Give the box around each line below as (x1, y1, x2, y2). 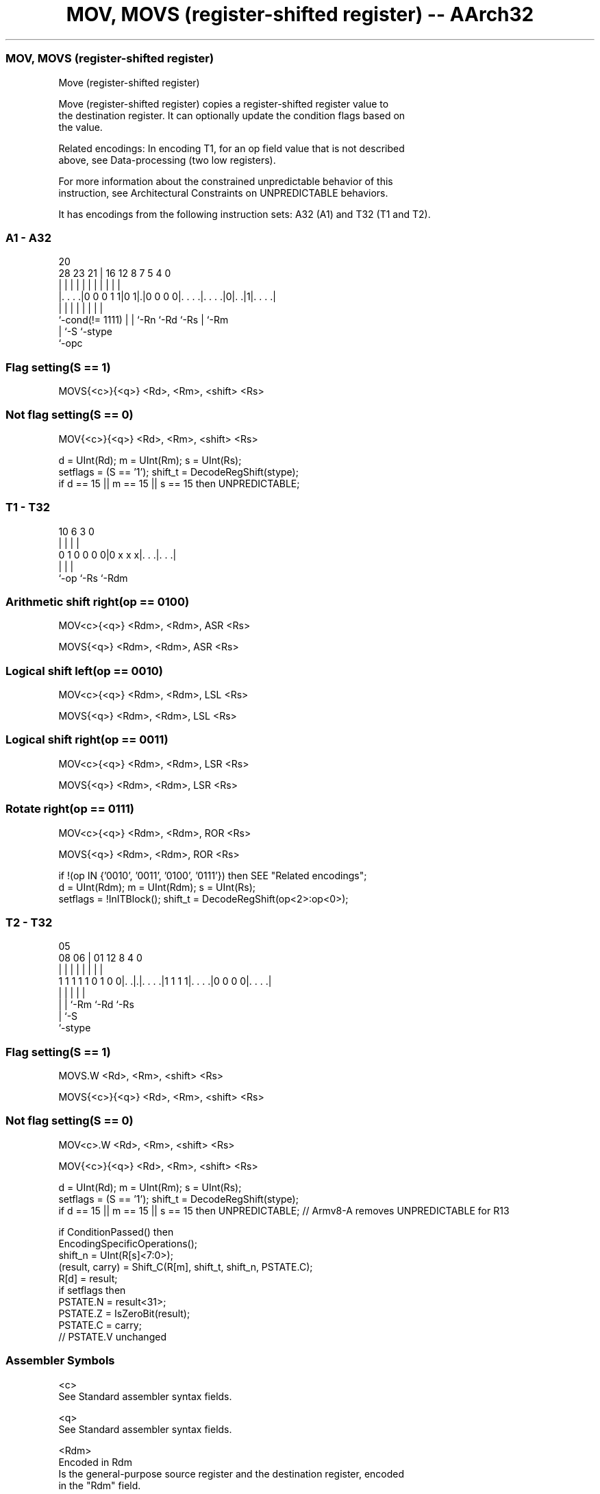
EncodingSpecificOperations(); (58, 1237, 198, 1249)
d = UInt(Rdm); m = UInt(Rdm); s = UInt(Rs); (58, 881, 255, 893)
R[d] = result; (58, 1272, 118, 1284)
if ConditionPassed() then (58, 1225, 174, 1238)
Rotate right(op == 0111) (5, 802, 135, 816)
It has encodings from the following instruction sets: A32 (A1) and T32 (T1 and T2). (58, 208, 431, 220)
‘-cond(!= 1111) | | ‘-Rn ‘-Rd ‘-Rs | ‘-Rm (58, 314, 229, 326)
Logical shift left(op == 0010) (5, 663, 163, 678)
